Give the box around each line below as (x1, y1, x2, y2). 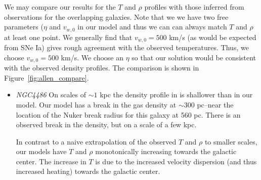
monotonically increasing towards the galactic (95, 146, 237, 157)
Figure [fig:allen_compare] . (4, 72, 89, 83)
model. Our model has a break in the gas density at (16, 99, 177, 110)
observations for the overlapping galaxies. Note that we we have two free (4, 11, 229, 22)
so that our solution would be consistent (132, 52, 256, 62)
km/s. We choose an (61, 52, 124, 62)
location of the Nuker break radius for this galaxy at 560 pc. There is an (16, 109, 241, 120)
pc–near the (197, 99, 234, 110)
